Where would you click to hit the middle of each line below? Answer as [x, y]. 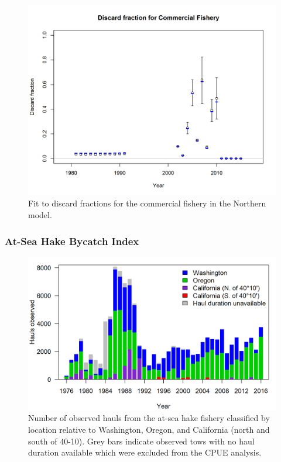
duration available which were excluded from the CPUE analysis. [145, 452]
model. [40, 215]
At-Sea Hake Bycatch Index [72, 241]
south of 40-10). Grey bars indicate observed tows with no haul [141, 441]
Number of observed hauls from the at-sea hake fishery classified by [149, 418]
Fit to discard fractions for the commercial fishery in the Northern [147, 203]
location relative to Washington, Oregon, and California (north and [149, 429]
